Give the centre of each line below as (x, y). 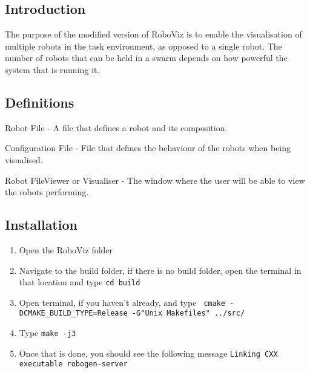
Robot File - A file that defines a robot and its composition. (116, 127)
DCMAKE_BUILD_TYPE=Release (73, 313)
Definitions (40, 102)
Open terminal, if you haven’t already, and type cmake (122, 302)
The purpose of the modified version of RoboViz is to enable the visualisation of (153, 34)
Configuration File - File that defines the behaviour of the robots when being (148, 148)
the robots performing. (47, 192)
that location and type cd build (80, 282)
